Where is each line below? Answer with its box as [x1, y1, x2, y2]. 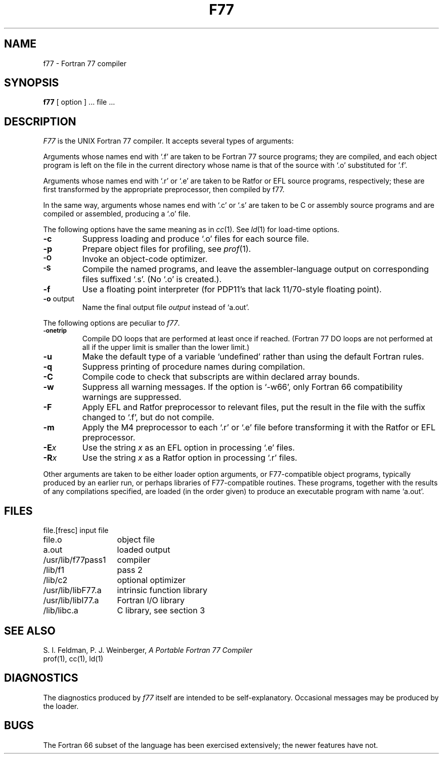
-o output [43, 294, 75, 303]
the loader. [43, 701, 79, 710]
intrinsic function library [117, 585, 208, 596]
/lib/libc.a [43, 605, 78, 616]
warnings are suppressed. [82, 392, 182, 403]
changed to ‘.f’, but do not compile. [82, 412, 214, 423]
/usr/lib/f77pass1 [43, 555, 106, 565]
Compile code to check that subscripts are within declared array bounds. [82, 372, 360, 382]
